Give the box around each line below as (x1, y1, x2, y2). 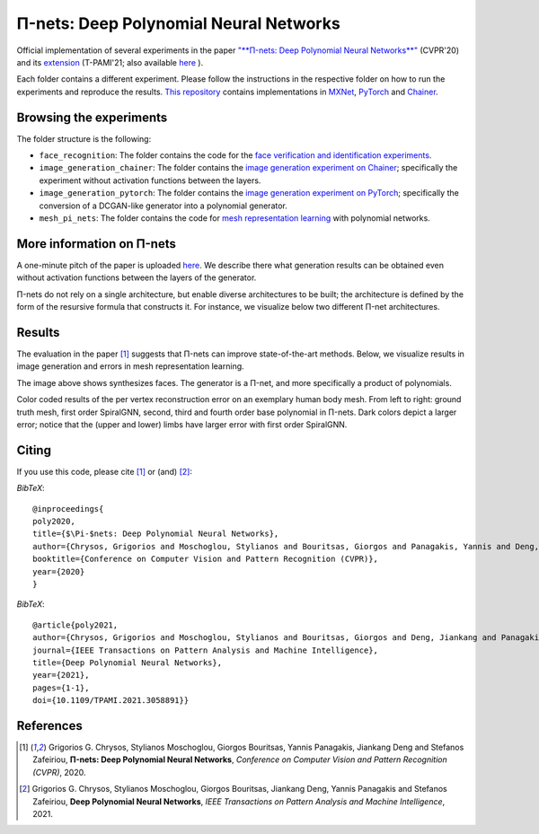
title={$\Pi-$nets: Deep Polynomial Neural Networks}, (32, 529, 279, 539)
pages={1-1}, (32, 682, 90, 693)
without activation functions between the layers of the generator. (16, 272, 257, 283)
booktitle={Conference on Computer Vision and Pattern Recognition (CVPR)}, (32, 554, 379, 565)
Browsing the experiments (16, 110, 168, 125)
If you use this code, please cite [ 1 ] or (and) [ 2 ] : (16, 466, 193, 477)
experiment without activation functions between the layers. (39, 175, 261, 186)
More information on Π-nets (16, 236, 177, 251)
